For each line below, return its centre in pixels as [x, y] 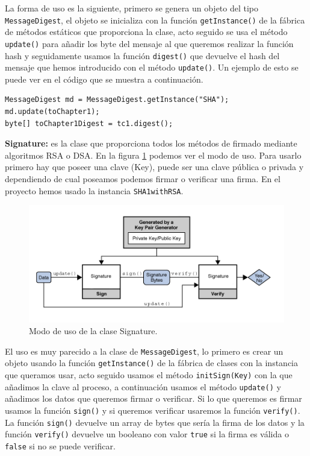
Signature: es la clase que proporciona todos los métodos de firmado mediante [151, 143]
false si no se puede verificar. [60, 446]
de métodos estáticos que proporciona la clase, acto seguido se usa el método [146, 32]
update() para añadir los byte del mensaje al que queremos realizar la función [149, 43]
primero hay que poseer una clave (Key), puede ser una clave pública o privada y [154, 167]
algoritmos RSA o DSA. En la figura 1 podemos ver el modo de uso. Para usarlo [153, 155]
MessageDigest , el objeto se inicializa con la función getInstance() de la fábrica [155, 20]
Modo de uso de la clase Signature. [93, 331]
